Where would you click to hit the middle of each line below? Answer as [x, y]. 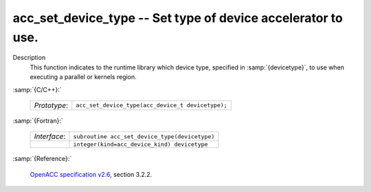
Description [29, 58]
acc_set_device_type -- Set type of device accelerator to [178, 18]
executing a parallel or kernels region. [83, 77]
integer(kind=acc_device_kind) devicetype [140, 145]
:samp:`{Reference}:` [42, 159]
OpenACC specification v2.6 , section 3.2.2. [91, 174]
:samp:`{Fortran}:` [38, 120]
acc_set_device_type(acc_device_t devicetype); [151, 106]
